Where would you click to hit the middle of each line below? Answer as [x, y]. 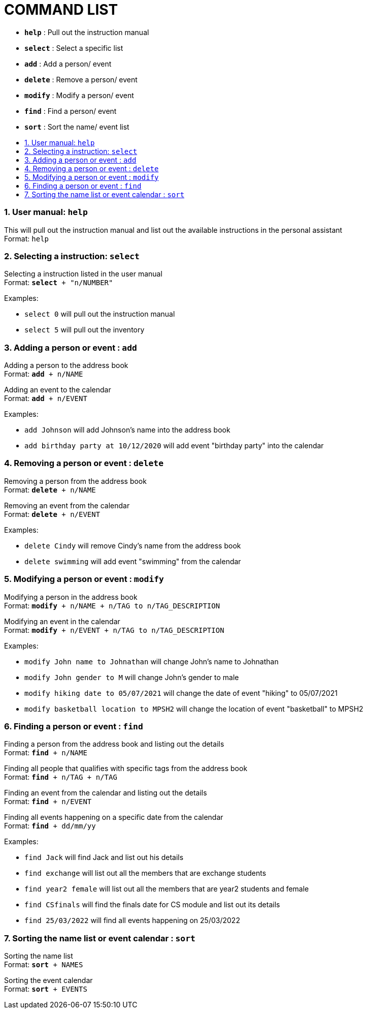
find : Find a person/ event [71, 111]
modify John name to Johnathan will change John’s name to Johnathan [152, 661]
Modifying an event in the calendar [62, 621]
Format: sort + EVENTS [46, 989]
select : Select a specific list [74, 48]
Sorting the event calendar [48, 980]
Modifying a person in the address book [71, 597]
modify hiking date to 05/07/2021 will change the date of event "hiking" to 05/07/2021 [181, 693]
